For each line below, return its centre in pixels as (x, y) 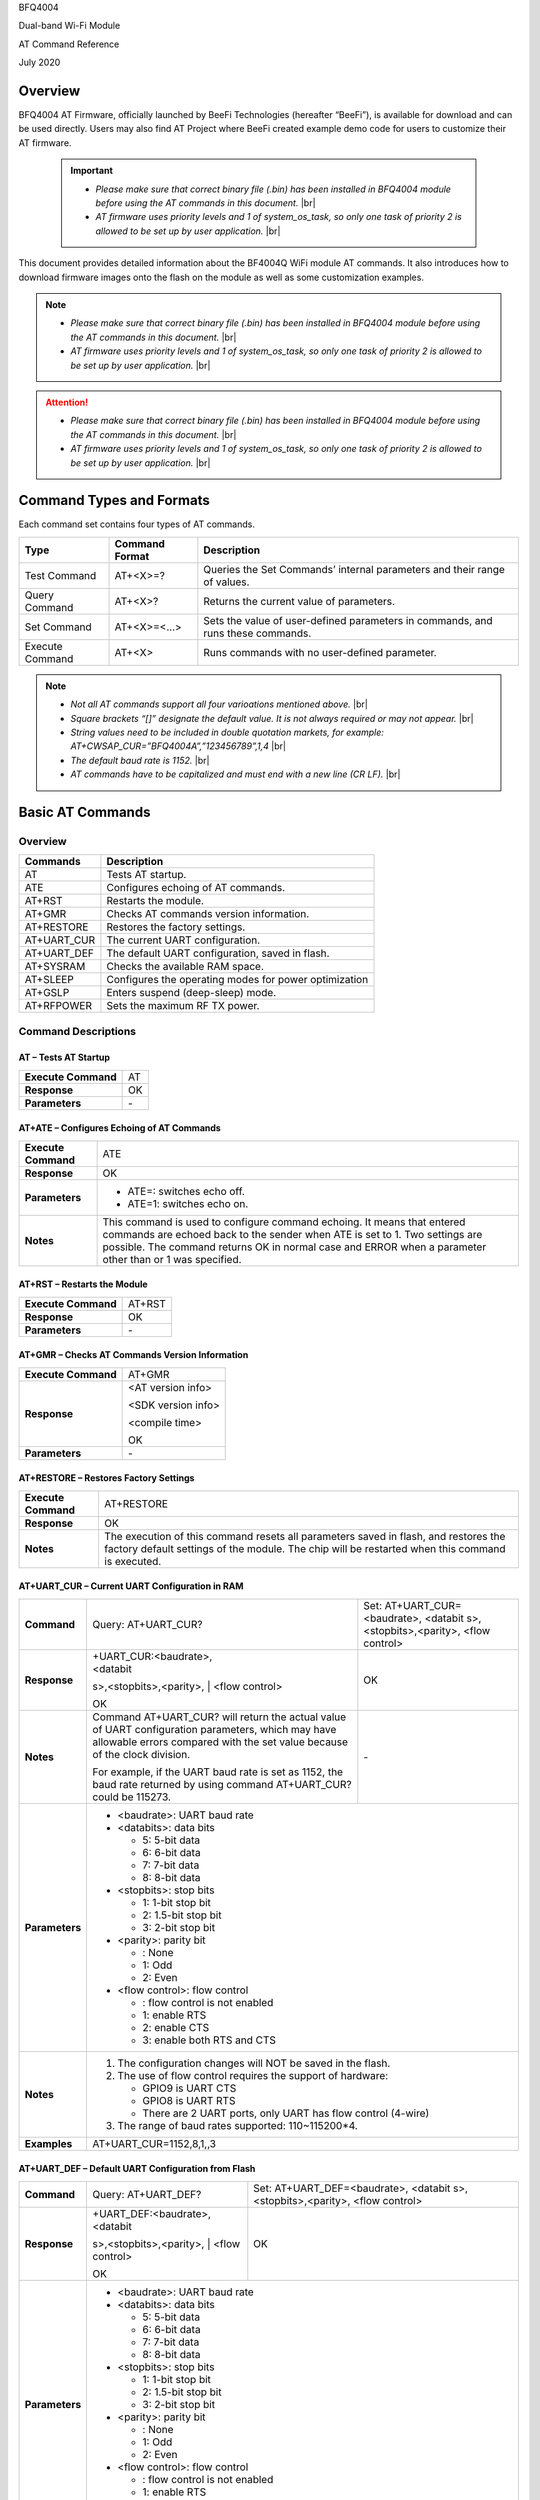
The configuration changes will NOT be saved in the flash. (254, 2063)
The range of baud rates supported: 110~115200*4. (238, 2125)
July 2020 (39, 62)
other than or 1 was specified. (172, 1259)
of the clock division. (141, 1754)
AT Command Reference (69, 44)
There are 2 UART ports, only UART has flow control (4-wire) (286, 2113)
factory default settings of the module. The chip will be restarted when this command (305, 1548)
